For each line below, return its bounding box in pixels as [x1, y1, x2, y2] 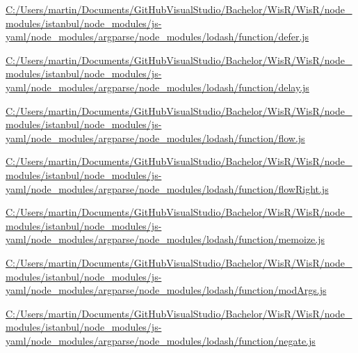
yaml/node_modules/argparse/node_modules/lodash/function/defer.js [6, 29, 309, 44]
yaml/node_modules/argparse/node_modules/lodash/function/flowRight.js [6, 181, 329, 196]
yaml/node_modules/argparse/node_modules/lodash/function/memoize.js [6, 232, 325, 246]
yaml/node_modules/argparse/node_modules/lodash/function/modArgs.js [6, 283, 327, 297]
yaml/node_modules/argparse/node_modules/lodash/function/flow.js [6, 130, 305, 145]
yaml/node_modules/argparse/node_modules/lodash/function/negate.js [6, 333, 316, 347]
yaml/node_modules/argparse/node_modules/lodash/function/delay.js [6, 79, 309, 94]
